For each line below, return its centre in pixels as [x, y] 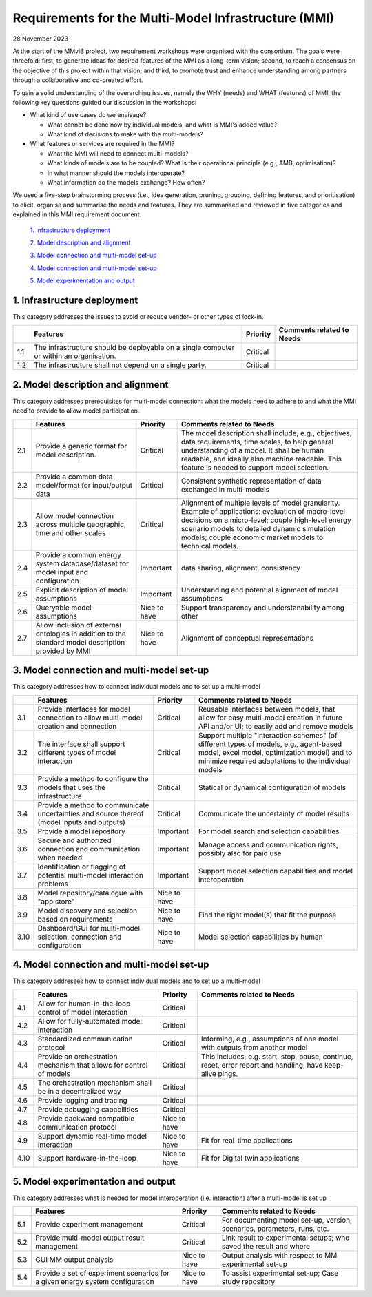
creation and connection [77, 726]
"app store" [56, 901]
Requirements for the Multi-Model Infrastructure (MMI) [173, 18]
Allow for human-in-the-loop [84, 1004]
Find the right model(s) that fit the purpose [267, 915]
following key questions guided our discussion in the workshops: [105, 102]
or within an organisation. [75, 356]
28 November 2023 [41, 39]
